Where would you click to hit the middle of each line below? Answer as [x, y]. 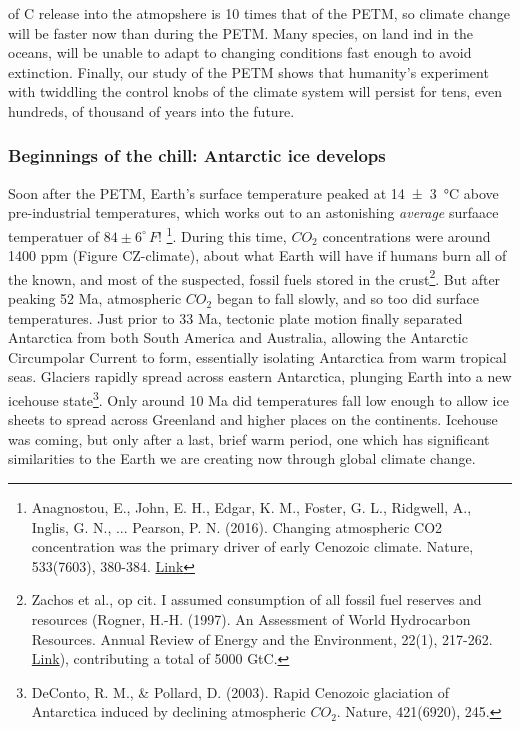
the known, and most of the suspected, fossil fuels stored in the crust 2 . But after [254, 277]
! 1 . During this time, [222, 234]
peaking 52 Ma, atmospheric [95, 298]
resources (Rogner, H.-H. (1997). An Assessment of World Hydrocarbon [251, 619]
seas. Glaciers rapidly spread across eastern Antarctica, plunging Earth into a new [260, 376]
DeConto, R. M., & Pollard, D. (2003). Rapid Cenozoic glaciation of [240, 691]
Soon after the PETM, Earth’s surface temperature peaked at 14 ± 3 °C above [253, 192]
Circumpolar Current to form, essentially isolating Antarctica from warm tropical [257, 356]
